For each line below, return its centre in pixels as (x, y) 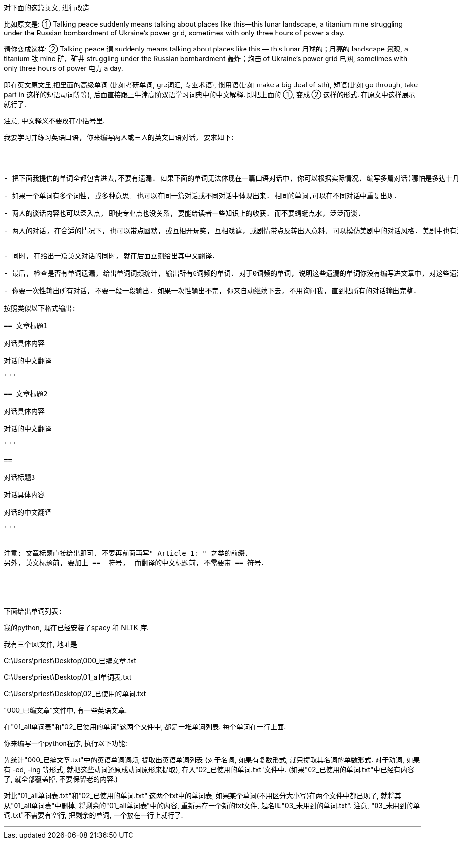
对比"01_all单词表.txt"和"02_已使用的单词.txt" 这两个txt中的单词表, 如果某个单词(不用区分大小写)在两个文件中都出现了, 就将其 (203, 796)
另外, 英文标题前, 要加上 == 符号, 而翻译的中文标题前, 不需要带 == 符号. (135, 563)
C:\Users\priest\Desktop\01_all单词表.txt (68, 677)
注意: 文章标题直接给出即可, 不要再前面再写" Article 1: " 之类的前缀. (126, 553)
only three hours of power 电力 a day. (64, 68)
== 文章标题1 (26, 326)
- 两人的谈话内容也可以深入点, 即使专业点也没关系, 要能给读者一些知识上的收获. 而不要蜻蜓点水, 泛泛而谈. (183, 213)
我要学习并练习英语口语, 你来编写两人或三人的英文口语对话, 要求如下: (120, 137)
